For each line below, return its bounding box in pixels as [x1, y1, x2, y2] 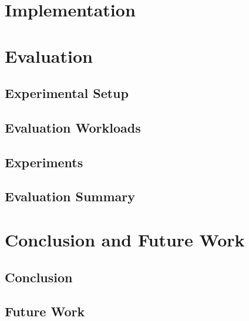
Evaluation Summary [5, 187, 136, 205]
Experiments [5, 153, 83, 171]
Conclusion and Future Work [5, 228, 245, 252]
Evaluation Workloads [5, 118, 141, 136]
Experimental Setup [5, 84, 129, 102]
